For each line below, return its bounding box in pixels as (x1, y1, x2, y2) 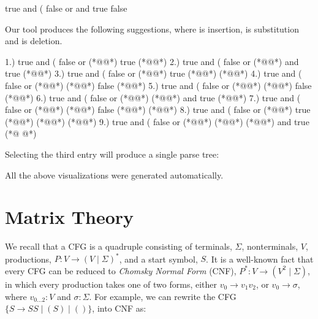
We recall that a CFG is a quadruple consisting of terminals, (5, 240, 232, 253)
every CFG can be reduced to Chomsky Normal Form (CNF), (5, 264, 237, 277)
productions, (5, 252, 51, 265)
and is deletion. (5, 34, 62, 47)
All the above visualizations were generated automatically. (5, 168, 224, 181)
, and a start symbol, (119, 252, 198, 265)
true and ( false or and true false (5, 2, 127, 14)
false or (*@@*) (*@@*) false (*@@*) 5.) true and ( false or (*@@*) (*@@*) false (5, 79, 312, 91)
